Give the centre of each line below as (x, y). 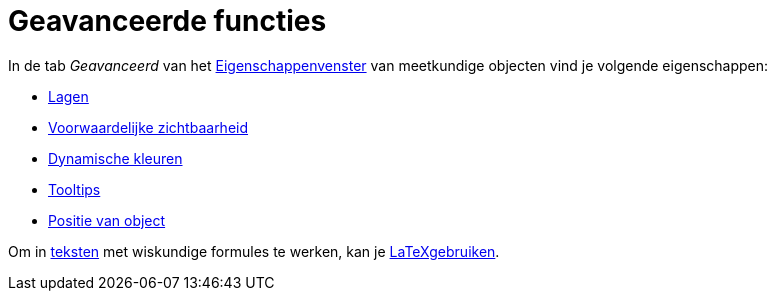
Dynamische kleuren (115, 158)
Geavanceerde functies (167, 21)
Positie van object (107, 220)
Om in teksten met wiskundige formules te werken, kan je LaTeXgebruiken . (254, 251)
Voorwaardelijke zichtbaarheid (148, 127)
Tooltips (74, 189)
